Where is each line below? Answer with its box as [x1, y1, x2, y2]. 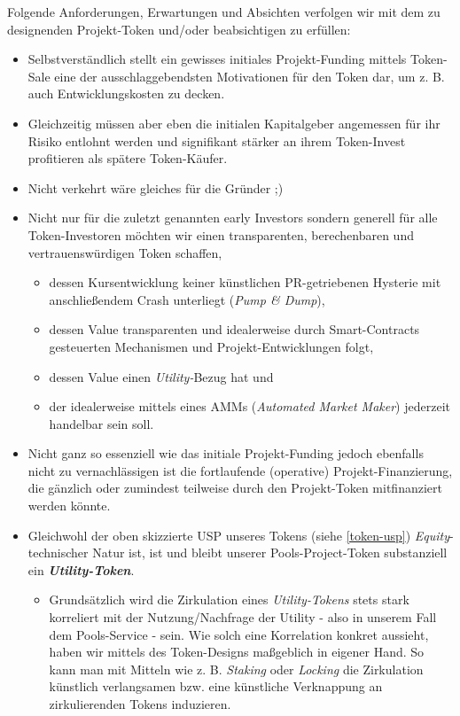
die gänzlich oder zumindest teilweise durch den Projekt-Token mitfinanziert [27, 479, 442, 497]
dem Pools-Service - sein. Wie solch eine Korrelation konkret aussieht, [49, 625, 429, 643]
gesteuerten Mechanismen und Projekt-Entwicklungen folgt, [49, 337, 374, 355]
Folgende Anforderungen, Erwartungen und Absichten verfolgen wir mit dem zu [7, 3, 441, 20]
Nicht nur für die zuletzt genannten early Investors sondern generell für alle [27, 208, 438, 227]
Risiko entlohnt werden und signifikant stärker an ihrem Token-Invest [27, 131, 406, 150]
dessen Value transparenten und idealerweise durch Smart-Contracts [49, 320, 420, 339]
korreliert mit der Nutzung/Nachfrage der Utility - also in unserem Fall [49, 608, 437, 626]
